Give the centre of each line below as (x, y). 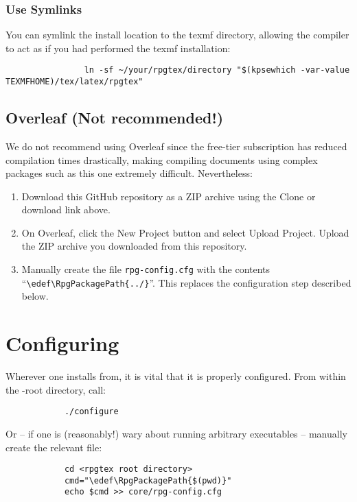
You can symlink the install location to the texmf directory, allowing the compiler (177, 35)
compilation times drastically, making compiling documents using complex (162, 159)
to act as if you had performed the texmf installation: (118, 48)
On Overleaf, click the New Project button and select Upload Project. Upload (185, 232)
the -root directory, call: (56, 389)
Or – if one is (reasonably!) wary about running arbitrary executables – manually (176, 433)
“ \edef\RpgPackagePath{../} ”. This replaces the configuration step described (186, 282)
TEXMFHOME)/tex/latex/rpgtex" (74, 82)
